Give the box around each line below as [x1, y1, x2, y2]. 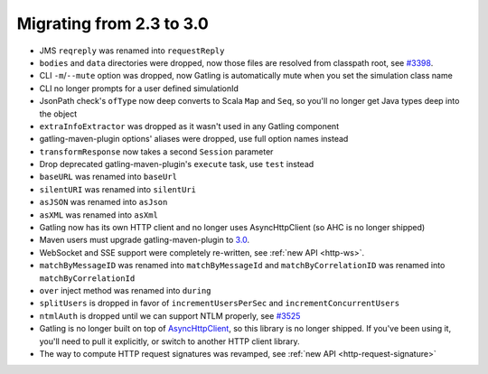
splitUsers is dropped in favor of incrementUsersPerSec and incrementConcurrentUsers [39, 298, 400, 309]
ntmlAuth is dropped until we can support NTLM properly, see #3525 [39, 310, 301, 321]
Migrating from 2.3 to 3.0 [16, 14, 210, 33]
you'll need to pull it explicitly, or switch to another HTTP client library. [39, 335, 300, 347]
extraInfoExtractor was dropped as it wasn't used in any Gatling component [39, 120, 339, 131]
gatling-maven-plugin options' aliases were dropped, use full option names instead [39, 134, 349, 145]
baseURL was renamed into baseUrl [39, 172, 178, 182]
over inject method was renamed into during [39, 285, 211, 295]
